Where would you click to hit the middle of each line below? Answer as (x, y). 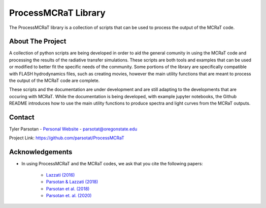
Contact (22, 117)
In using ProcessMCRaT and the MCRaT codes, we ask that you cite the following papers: (112, 164)
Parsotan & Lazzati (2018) (72, 182)
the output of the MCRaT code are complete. (54, 80)
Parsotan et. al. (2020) (69, 195)
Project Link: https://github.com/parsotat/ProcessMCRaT (67, 138)
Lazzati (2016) (60, 175)
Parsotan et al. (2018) (68, 188)
